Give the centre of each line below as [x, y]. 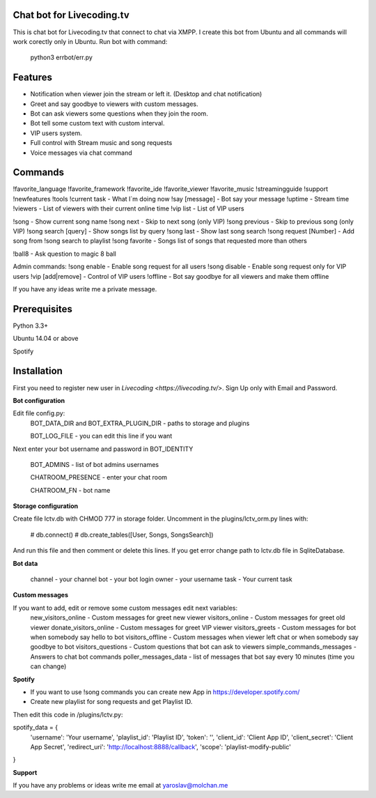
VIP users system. [56, 133]
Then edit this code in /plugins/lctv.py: [68, 714]
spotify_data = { [36, 728]
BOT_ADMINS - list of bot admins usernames [95, 464]
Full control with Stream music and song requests [101, 143]
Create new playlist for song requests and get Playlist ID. [111, 702]
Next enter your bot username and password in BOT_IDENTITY [103, 449]
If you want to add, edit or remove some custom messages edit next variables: [125, 608]
